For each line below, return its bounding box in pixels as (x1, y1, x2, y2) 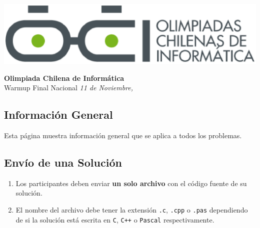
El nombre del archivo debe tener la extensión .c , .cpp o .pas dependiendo (15, 205, 248, 215)
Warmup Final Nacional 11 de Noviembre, (4, 82, 133, 93)
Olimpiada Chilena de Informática (4, 72, 124, 83)
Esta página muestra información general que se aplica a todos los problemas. (4, 130, 242, 141)
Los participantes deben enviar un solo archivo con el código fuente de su (15, 178, 247, 188)
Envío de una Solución (4, 155, 122, 170)
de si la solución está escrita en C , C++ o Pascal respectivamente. (15, 214, 214, 225)
